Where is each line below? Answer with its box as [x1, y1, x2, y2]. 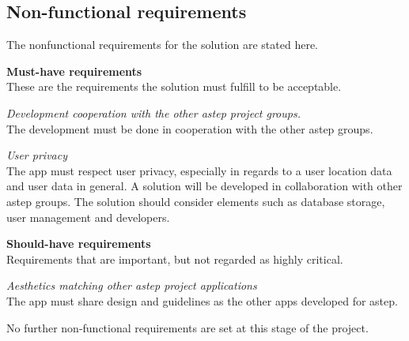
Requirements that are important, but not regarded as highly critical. [6, 250, 343, 267]
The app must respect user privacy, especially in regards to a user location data [6, 162, 392, 178]
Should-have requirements [6, 235, 151, 252]
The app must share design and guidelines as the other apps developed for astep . [6, 292, 398, 309]
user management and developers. [6, 208, 170, 225]
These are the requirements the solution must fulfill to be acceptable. [6, 78, 342, 95]
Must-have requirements [6, 62, 142, 79]
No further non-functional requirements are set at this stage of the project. [6, 319, 369, 335]
